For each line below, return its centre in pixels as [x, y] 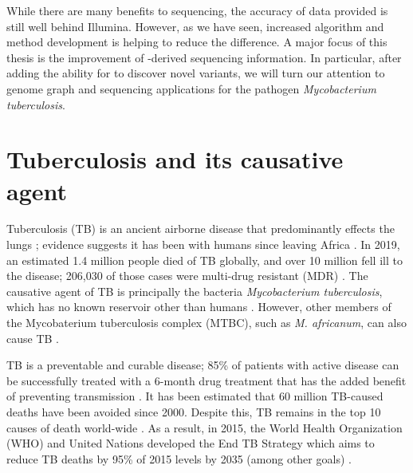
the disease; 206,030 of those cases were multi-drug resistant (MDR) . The [187, 276]
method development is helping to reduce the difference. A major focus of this [197, 42]
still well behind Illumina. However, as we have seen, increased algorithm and [195, 26]
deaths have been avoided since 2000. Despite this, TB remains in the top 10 [194, 412]
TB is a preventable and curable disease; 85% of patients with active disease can [203, 365]
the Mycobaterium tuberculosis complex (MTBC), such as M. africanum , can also [206, 323]
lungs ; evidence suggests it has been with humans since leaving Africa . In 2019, [203, 244]
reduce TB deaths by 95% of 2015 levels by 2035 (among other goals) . [179, 458]
